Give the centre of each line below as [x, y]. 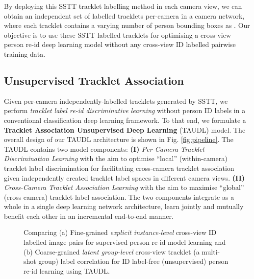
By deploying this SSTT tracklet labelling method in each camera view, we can [123, 6]
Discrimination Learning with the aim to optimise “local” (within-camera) [116, 158]
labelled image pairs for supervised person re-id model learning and [125, 242]
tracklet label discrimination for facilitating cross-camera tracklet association [119, 168]
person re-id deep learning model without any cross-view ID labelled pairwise [120, 44]
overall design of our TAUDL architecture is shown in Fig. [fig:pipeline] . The [119, 139]
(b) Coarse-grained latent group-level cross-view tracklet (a [112, 251]
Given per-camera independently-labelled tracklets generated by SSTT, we [116, 101]
